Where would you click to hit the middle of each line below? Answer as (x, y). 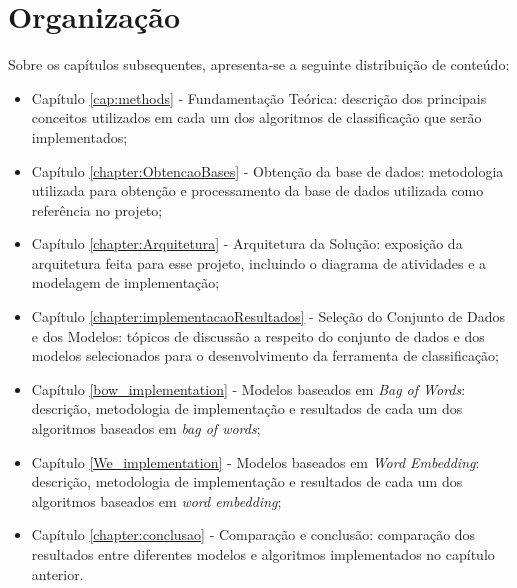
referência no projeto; (97, 209)
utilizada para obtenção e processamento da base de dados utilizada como (257, 190)
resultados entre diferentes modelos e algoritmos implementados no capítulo (263, 554)
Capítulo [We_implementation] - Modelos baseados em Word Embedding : (255, 461)
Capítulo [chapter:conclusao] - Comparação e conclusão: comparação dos (253, 534)
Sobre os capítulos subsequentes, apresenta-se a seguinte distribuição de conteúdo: (259, 64)
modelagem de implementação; (125, 282)
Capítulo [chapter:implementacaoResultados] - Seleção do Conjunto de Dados (268, 316)
